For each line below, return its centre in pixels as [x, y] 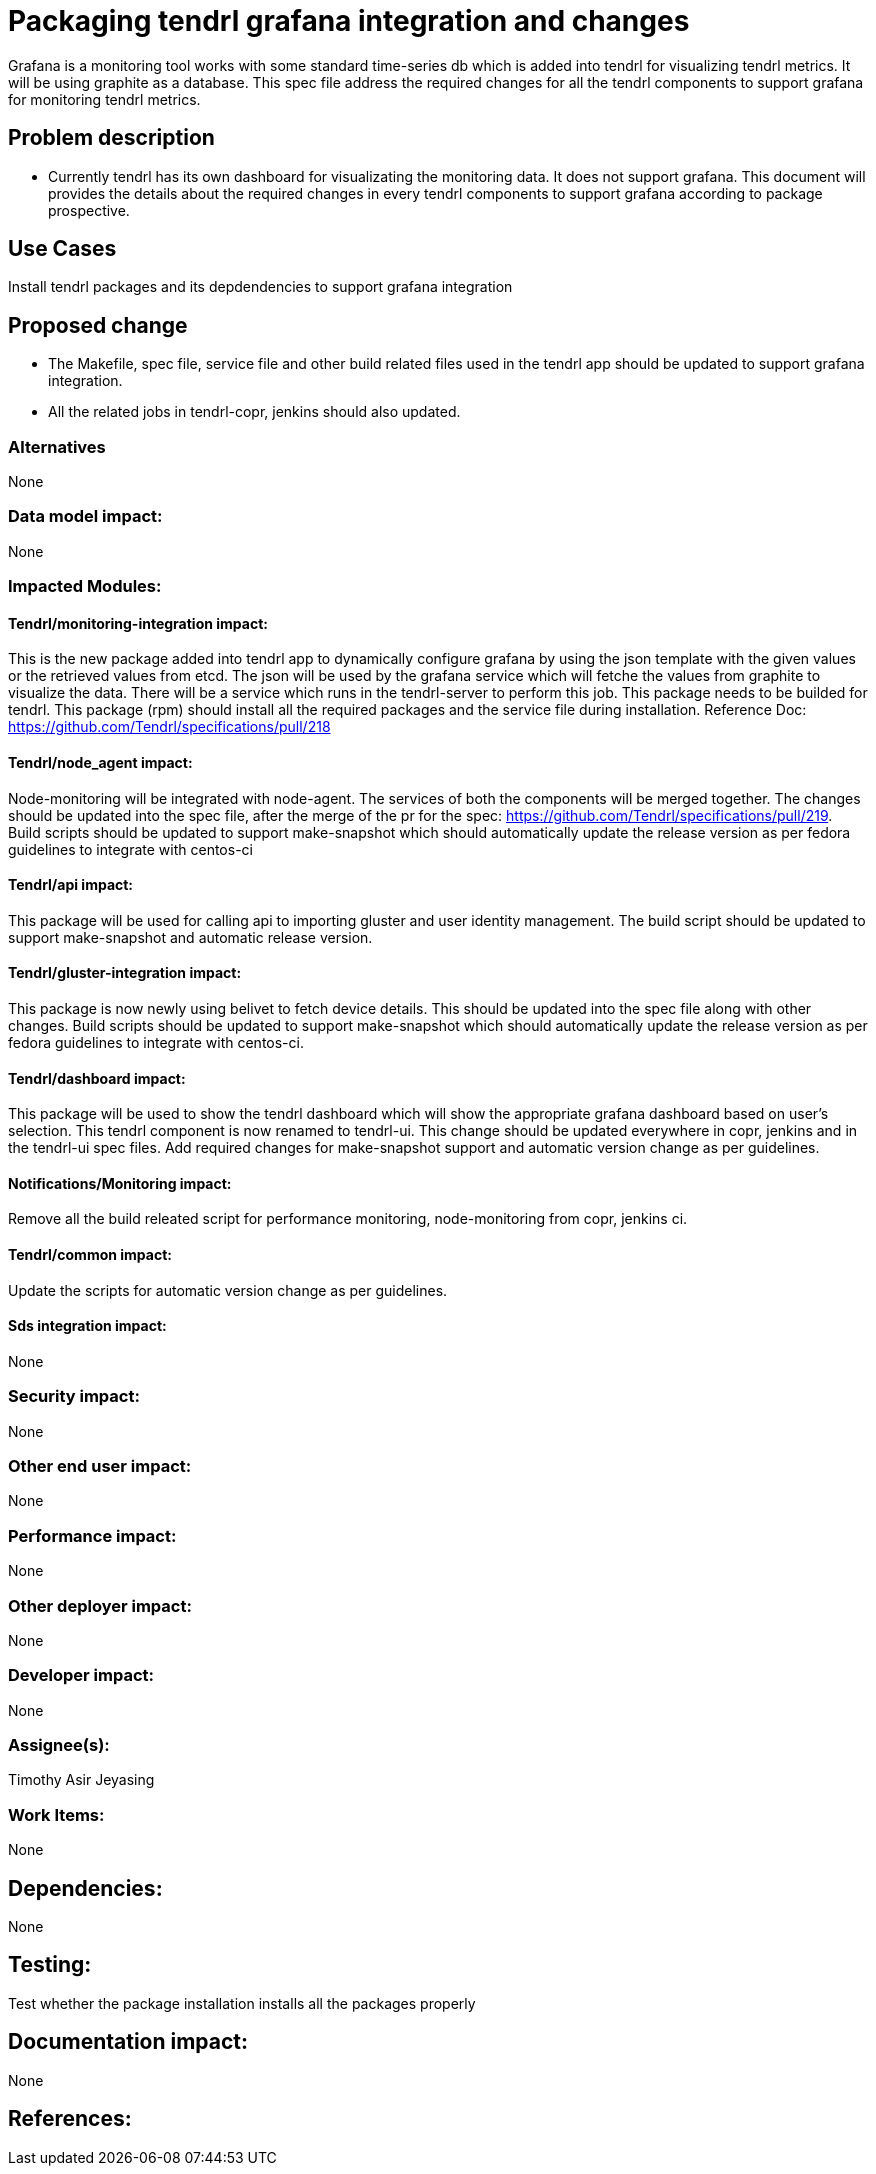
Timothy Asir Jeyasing [81, 1780]
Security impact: [74, 1396]
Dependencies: [85, 1888]
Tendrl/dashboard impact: [97, 1078]
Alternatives [57, 446]
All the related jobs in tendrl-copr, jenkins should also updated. [254, 412]
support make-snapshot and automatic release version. [190, 937]
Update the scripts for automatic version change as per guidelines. [228, 1290]
